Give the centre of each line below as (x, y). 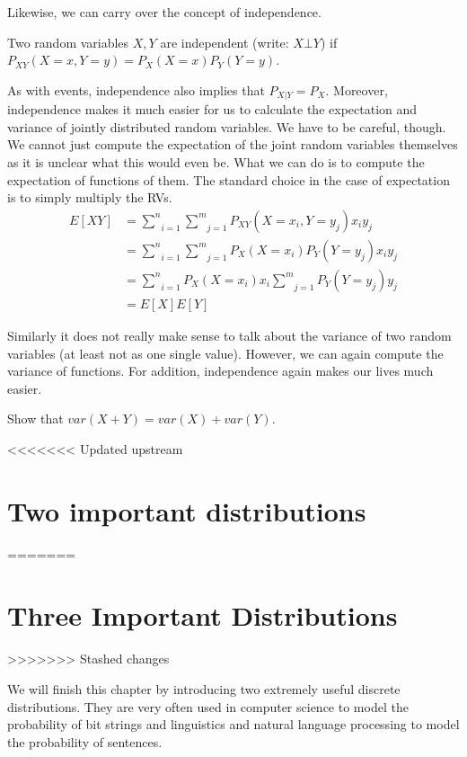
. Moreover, (357, 89)
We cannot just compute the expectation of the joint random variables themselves (233, 144)
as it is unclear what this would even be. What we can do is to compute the (216, 162)
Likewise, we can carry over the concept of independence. (164, 12)
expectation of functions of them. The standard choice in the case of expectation (229, 179)
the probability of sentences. (85, 741)
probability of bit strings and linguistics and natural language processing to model (233, 724)
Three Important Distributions (203, 615)
